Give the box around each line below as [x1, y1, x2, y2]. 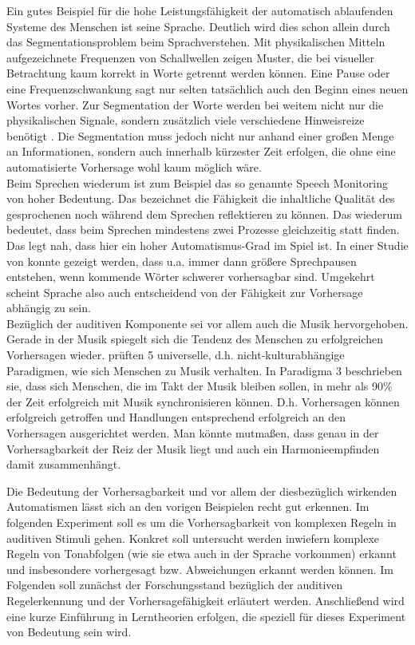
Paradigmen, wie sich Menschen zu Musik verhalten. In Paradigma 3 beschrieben [6, 362, 402, 378]
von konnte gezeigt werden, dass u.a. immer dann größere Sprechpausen [6, 252, 357, 269]
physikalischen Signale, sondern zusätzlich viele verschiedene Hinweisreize [6, 112, 365, 129]
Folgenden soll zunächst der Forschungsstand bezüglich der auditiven [6, 576, 343, 593]
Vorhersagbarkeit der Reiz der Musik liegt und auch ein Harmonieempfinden [6, 440, 380, 457]
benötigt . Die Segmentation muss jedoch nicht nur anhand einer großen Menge [6, 127, 394, 144]
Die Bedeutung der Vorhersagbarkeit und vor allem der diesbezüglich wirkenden [6, 482, 397, 499]
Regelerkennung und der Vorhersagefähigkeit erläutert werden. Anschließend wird [6, 592, 405, 608]
